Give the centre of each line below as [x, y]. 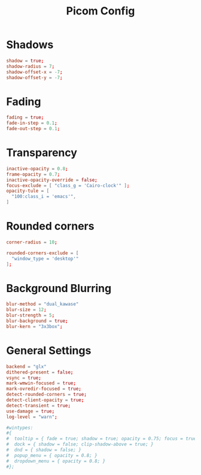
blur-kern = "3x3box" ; [34, 326]
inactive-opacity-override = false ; [52, 180]
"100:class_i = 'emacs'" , [44, 197]
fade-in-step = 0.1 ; [32, 123]
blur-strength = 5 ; [31, 315]
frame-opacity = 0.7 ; [33, 174]
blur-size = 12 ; [26, 310]
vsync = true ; [24, 378]
